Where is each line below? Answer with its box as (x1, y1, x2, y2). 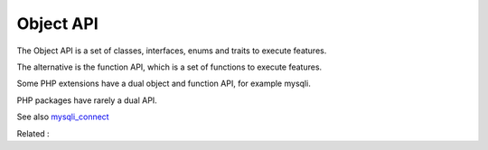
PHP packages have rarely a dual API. (16, 95, 157, 106)
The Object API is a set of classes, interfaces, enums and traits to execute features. (16, 45, 327, 56)
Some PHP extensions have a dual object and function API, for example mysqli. (16, 78, 311, 89)
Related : (16, 127, 50, 139)
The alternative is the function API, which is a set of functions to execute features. (16, 61, 323, 72)
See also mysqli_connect (16, 111, 109, 122)
